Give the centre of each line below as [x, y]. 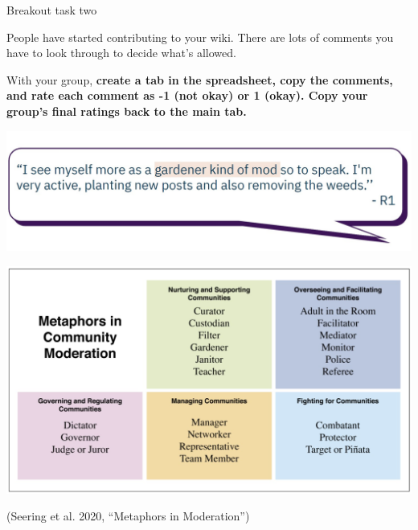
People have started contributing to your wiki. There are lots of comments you [200, 37]
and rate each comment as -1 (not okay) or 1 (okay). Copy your [187, 95]
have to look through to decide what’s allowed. [121, 53]
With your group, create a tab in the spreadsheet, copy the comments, [200, 79]
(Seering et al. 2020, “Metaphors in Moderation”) [128, 516]
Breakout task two [52, 10]
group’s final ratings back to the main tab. [127, 111]
